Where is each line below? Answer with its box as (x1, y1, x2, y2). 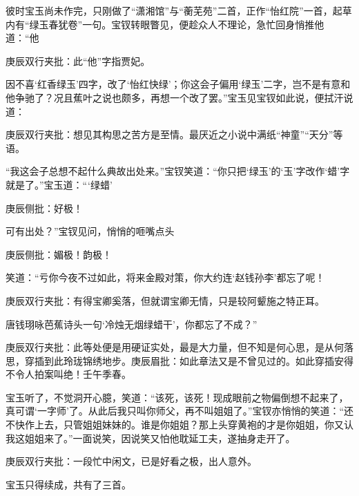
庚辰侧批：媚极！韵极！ (6, 247, 112, 261)
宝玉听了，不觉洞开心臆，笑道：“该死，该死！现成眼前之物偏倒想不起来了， (6, 390, 349, 404)
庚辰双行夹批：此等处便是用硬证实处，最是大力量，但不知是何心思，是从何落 (6, 340, 353, 354)
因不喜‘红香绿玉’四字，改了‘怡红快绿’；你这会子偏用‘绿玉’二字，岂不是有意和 (6, 77, 351, 91)
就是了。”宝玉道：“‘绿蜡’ (6, 177, 113, 191)
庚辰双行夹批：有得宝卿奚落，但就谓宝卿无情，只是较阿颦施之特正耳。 (6, 293, 324, 307)
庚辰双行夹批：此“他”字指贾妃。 (6, 53, 151, 68)
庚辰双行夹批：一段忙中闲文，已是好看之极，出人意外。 (6, 454, 257, 468)
